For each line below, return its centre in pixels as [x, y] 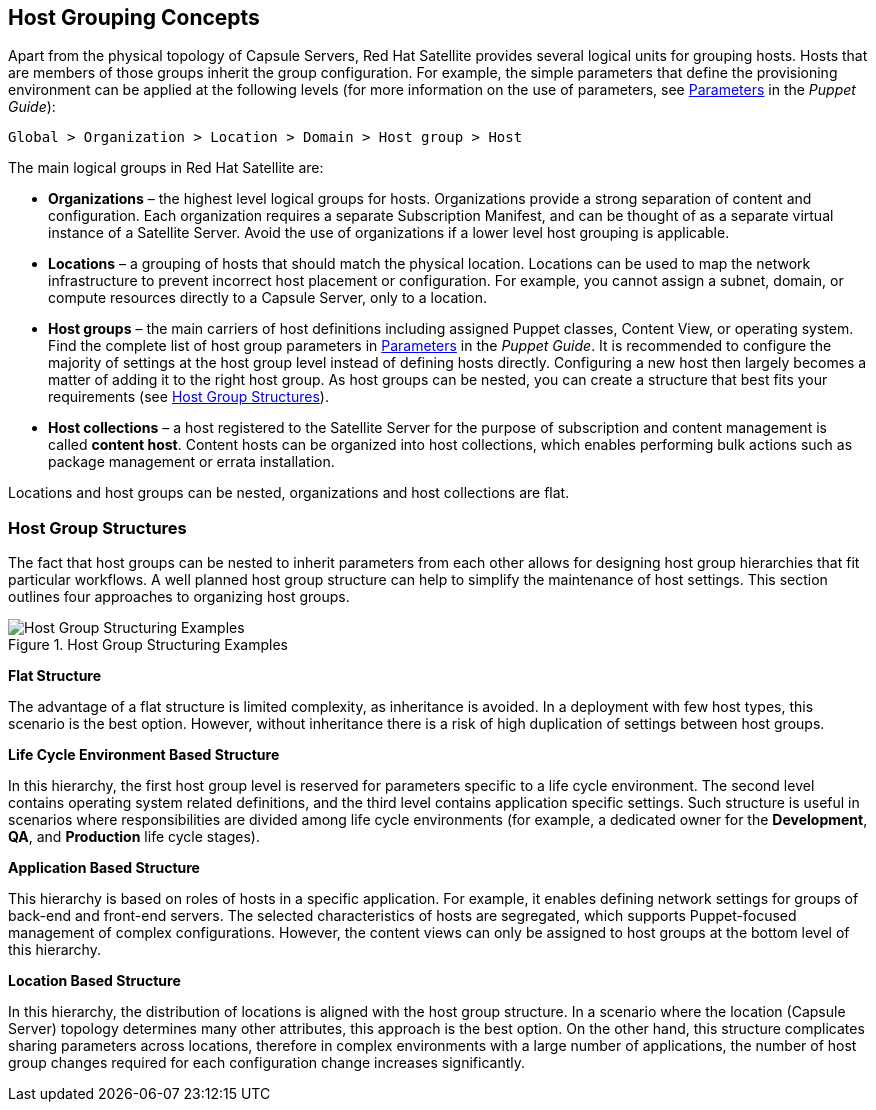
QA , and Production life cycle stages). [134, 837]
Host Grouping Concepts [134, 17]
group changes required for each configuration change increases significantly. [267, 1063]
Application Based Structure [104, 868]
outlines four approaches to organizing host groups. [179, 597]
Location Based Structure [94, 981]
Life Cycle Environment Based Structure [144, 755]
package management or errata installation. [191, 462]
